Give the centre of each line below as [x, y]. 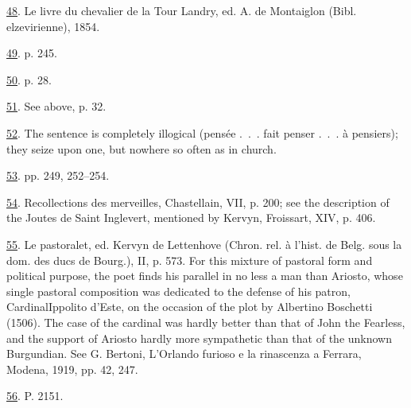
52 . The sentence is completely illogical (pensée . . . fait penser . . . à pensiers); [202, 132]
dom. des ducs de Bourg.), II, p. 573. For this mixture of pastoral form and [190, 260]
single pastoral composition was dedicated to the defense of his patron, [178, 291]
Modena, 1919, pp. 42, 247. [72, 369]
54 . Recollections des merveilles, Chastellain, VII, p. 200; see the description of [198, 202]
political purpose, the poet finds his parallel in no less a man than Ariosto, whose [205, 276]
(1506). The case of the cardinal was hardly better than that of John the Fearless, [206, 322]
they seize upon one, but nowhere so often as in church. [142, 148]
